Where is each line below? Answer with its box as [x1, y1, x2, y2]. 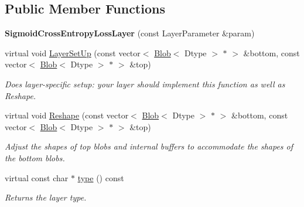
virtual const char [5, 171, 69, 184]
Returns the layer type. [5, 191, 87, 203]
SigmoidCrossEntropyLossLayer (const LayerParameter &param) [5, 27, 255, 39]
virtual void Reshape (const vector [5, 109, 129, 121]
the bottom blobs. [5, 151, 65, 164]
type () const [77, 171, 124, 184]
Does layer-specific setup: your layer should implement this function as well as [5, 77, 285, 90]
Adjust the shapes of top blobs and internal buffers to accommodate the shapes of [5, 140, 293, 152]
